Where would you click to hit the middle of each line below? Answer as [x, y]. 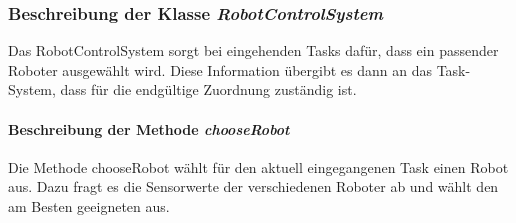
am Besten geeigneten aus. [89, 205]
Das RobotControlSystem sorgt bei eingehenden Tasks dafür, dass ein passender [253, 50]
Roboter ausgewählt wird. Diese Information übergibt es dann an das [220, 69]
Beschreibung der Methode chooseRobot [149, 128]
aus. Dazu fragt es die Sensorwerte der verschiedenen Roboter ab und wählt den [253, 186]
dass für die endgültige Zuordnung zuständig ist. [208, 89]
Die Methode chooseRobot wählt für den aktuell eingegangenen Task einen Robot [258, 166]
